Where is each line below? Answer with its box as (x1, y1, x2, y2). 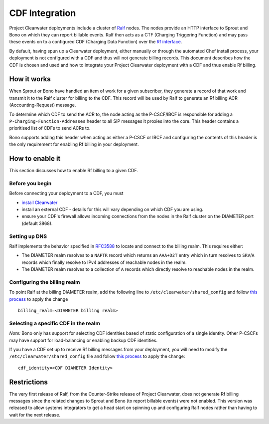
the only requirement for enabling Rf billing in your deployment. (9, 141, 139, 147)
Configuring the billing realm (9, 278, 80, 285)
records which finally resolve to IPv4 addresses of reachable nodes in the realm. (21, 259, 187, 265)
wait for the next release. (9, 412, 61, 418)
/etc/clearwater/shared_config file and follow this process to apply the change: (9, 353, 185, 359)
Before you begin (9, 180, 52, 187)
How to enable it (9, 154, 61, 163)
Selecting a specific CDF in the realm (9, 320, 101, 327)
